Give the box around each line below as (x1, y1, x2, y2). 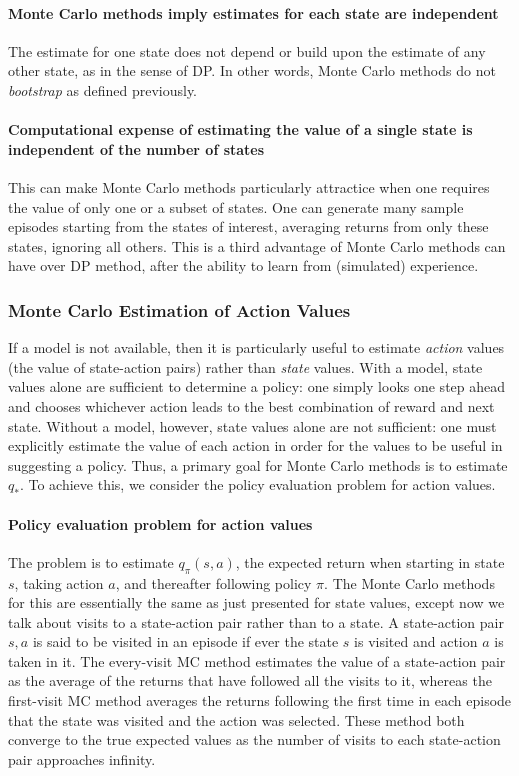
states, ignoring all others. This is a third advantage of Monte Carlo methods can (8, 235, 506, 256)
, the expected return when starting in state (235, 551, 505, 572)
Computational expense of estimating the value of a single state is (8, 119, 473, 140)
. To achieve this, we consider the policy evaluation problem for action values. (19, 474, 496, 495)
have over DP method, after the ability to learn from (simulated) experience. (8, 255, 479, 276)
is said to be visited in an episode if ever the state (32, 631, 339, 652)
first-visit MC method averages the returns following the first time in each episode (8, 690, 512, 711)
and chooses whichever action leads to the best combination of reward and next (8, 395, 495, 416)
